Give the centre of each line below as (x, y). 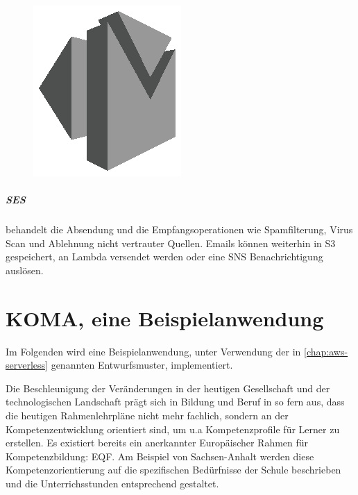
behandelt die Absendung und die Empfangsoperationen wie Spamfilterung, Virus (179, 229)
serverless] (27, 365)
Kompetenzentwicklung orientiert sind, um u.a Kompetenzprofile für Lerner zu (173, 429)
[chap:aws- (326, 351)
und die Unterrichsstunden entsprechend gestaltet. (112, 483)
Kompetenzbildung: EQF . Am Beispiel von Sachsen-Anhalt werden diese (160, 456)
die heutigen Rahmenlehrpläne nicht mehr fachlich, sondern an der (147, 416)
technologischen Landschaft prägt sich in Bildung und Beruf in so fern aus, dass (175, 402)
